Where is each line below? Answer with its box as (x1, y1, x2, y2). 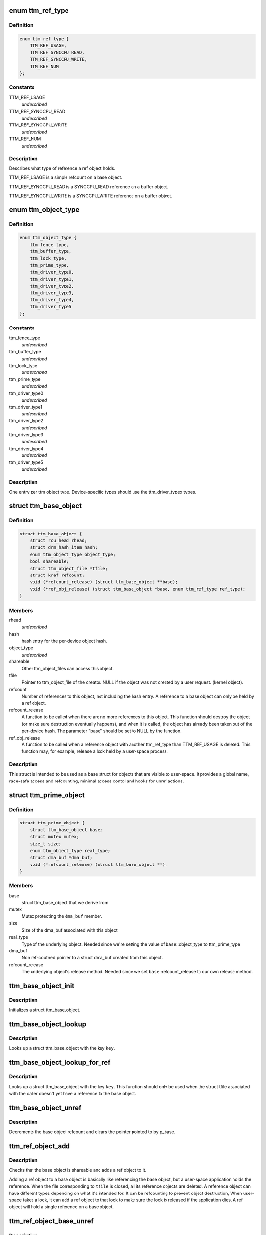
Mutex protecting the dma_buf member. (21, 913, 102, 919)
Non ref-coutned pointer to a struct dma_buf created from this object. (21, 955, 163, 961)
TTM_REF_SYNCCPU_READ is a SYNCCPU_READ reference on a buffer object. (9, 183, 168, 190)
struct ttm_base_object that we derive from (21, 900, 109, 906)
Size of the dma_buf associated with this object (21, 927, 118, 933)
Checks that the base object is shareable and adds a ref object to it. (9, 1167, 147, 1173)
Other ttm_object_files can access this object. (21, 665, 114, 671)
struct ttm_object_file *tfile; (30, 566, 108, 571)
